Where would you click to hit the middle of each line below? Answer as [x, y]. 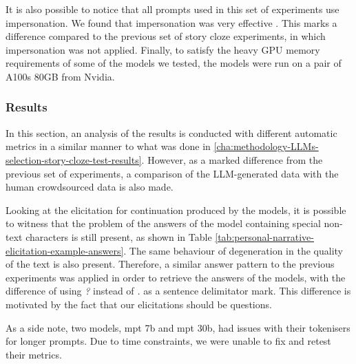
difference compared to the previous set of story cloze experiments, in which [166, 36]
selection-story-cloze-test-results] [74, 159]
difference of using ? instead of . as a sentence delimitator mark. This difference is [178, 291]
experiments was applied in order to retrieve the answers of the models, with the [176, 277]
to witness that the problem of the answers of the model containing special [163, 223]
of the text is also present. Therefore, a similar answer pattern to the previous [170, 264]
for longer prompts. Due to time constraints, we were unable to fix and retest [168, 341]
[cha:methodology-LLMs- [266, 146]
